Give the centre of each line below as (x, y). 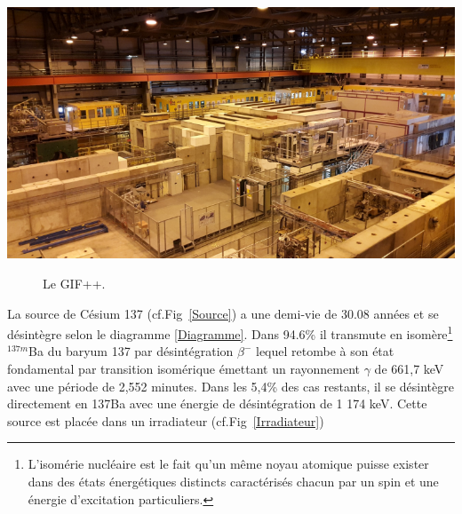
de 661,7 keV (409, 369)
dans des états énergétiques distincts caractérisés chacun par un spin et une (233, 482)
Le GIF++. (74, 284)
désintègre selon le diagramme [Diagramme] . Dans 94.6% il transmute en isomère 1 (230, 332)
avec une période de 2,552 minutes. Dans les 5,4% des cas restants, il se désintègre (231, 386)
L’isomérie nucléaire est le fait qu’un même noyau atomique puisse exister (228, 464)
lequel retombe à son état (325, 351)
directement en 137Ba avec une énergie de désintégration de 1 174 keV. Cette (217, 403)
